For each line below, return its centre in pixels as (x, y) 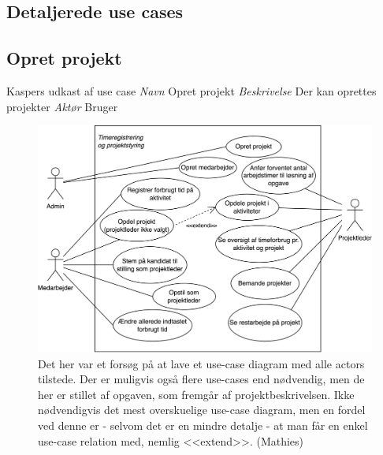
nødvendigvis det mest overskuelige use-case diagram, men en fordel (202, 410)
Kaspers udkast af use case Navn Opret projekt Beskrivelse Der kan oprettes (191, 90)
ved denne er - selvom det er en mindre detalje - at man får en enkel (203, 425)
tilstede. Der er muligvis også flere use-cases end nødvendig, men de (201, 379)
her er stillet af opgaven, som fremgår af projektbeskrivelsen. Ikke (196, 394)
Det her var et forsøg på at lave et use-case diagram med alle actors (201, 363)
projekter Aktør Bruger (62, 106)
